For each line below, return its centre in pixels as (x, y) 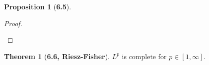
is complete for (144, 56)
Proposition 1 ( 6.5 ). (38, 6)
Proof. (13, 23)
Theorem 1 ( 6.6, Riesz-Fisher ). (57, 56)
